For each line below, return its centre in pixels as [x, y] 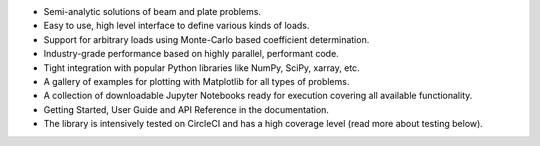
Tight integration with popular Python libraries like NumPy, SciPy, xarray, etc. [201, 67]
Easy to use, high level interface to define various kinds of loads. [176, 26]
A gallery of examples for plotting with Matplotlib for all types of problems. [196, 81]
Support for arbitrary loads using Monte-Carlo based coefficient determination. [206, 39]
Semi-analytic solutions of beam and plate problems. [152, 11]
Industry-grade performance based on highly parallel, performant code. [191, 54]
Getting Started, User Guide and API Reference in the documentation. [186, 109]
